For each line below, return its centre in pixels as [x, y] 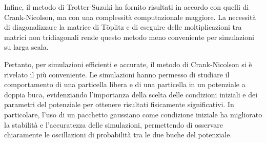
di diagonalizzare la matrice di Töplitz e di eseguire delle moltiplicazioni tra [123, 27]
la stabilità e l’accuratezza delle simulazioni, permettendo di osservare [114, 124]
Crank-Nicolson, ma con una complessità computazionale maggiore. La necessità [130, 17]
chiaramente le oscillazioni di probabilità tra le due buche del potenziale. [118, 135]
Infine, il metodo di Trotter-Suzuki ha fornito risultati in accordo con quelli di [127, 7]
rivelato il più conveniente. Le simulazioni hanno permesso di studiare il [117, 74]
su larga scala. [26, 47]
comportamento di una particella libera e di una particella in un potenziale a [125, 84]
